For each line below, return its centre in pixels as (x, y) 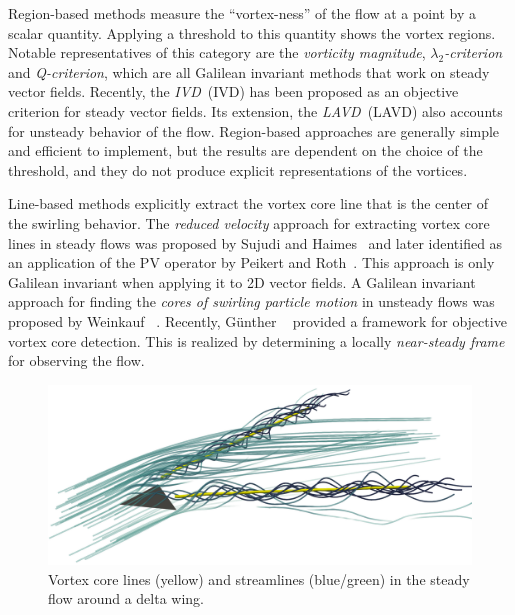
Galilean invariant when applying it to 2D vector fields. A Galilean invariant (242, 281)
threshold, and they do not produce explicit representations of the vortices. (238, 169)
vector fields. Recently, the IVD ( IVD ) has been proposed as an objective (233, 91)
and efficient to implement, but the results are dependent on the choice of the (245, 150)
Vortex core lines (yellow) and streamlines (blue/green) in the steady (259, 578)
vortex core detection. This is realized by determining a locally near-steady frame (256, 340)
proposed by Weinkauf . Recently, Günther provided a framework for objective (257, 320)
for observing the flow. (76, 360)
